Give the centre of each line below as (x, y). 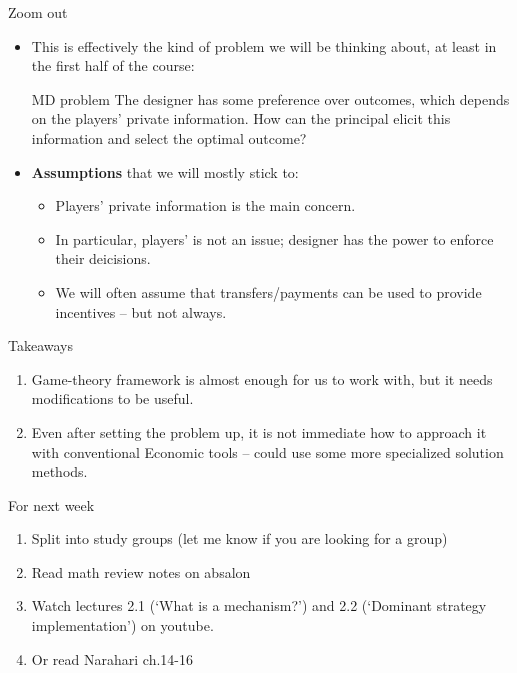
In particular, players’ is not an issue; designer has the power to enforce (274, 238)
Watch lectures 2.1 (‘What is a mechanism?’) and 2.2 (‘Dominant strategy (259, 605)
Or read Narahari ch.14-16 (112, 658)
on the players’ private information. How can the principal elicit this (241, 118)
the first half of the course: (113, 65)
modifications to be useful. (112, 398)
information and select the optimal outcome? (169, 137)
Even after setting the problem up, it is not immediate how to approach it (259, 431)
